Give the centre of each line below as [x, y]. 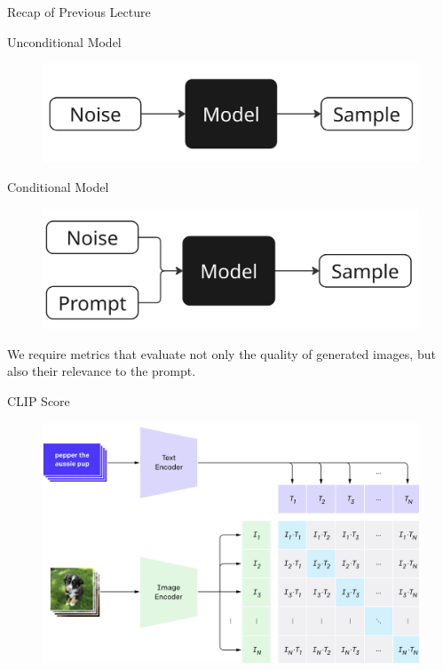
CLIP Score [39, 400]
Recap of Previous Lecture [79, 12]
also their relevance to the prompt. [102, 371]
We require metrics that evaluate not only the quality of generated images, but [221, 353]
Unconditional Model [64, 41]
